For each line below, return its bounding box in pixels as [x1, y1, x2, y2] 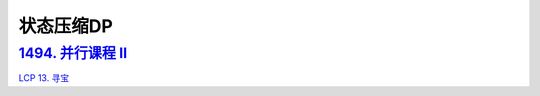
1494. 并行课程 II [18, 44, 128, 62]
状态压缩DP [18, 15, 114, 37]
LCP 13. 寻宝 [18, 72, 70, 84]
